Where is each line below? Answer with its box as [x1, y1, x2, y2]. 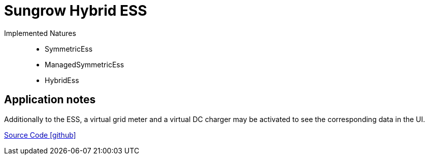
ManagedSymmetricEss [45, 60, 124, 69]
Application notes [4, 93, 96, 106]
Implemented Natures [4, 28, 76, 37]
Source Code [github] [4, 130, 76, 139]
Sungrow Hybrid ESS [4, 2, 147, 19]
